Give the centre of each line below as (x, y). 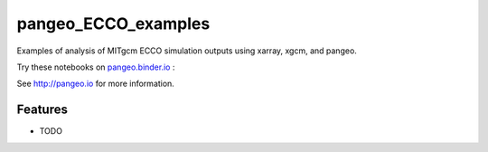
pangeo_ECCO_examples (113, 24)
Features (42, 110)
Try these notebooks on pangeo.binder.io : (96, 67)
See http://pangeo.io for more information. (96, 84)
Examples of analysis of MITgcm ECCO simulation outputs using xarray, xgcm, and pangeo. (187, 51)
